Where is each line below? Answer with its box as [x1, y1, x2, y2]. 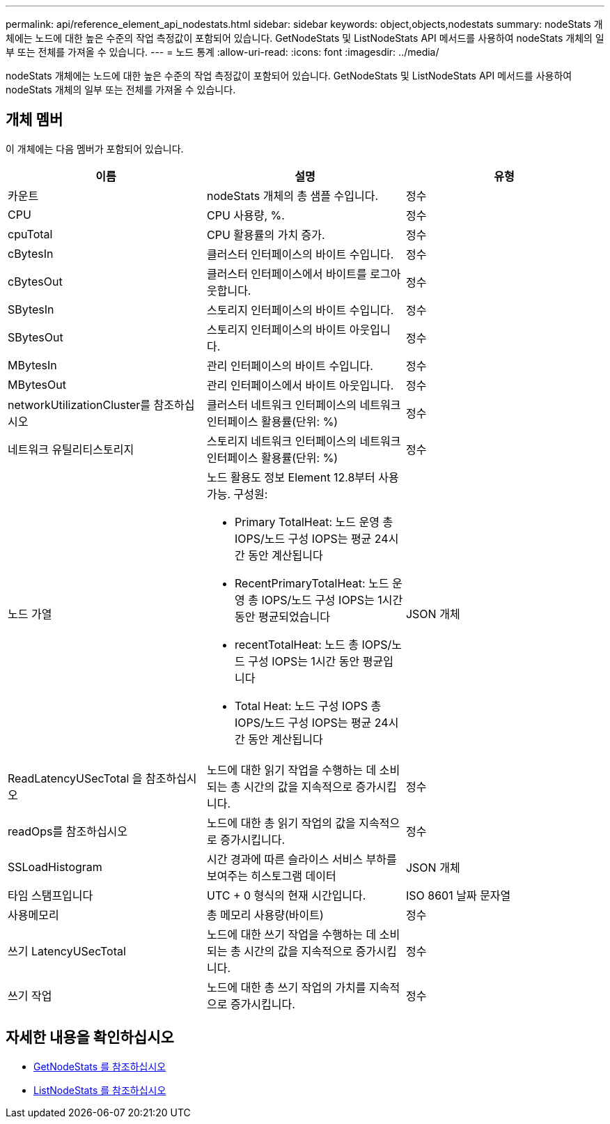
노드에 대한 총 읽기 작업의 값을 [206, 815, 356, 830]
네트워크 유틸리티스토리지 [8, 442, 134, 456]
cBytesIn [8, 246, 54, 261]
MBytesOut [8, 377, 66, 392]
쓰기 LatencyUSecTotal [8, 944, 126, 958]
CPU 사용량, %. [206, 208, 285, 222]
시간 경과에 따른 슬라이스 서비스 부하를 [206, 852, 397, 866]
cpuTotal [8, 226, 53, 241]
